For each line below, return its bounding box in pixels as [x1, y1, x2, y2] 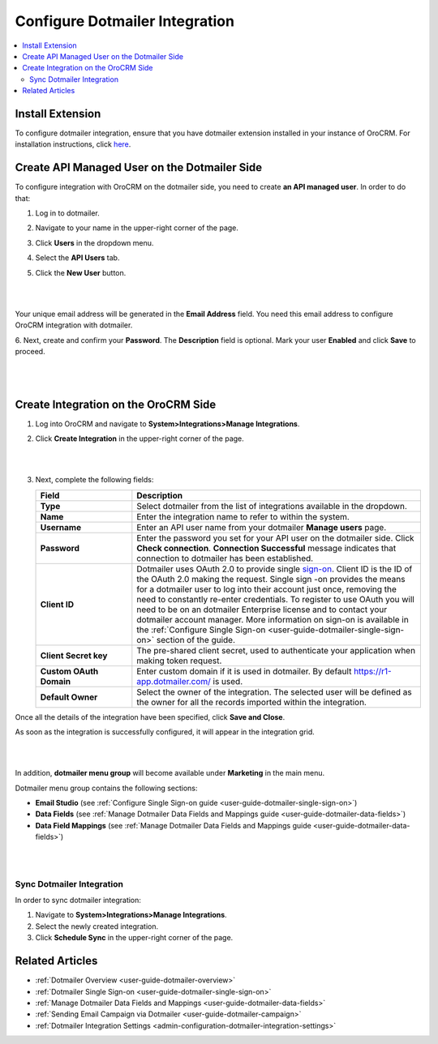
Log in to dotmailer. [35, 208, 101, 218]
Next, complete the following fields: [35, 475, 154, 485]
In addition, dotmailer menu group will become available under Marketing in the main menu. [15, 768, 325, 778]
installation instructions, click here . [15, 139, 131, 149]
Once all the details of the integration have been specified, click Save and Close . [15, 712, 286, 721]
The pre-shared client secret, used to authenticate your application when [136, 644, 416, 656]
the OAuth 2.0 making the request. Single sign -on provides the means [136, 573, 406, 584]
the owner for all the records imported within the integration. [136, 696, 367, 708]
